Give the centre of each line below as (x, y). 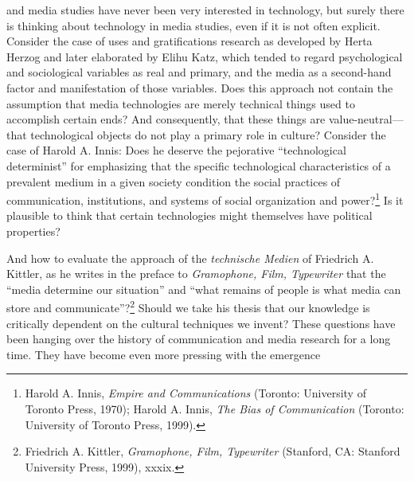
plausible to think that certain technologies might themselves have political (189, 215)
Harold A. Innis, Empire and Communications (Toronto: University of (195, 393)
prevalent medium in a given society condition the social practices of (174, 181)
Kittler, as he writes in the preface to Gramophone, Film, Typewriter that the (196, 274)
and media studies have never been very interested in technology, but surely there (205, 10)
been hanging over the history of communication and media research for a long (199, 339)
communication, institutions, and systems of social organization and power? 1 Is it (205, 199)
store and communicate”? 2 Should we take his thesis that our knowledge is (188, 306)
